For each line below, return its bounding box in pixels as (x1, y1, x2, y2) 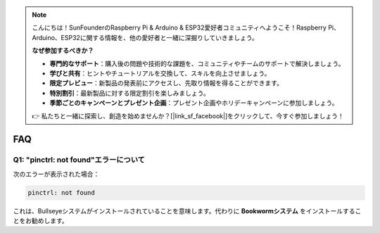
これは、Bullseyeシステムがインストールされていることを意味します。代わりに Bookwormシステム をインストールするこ (13, 206, 362, 215)
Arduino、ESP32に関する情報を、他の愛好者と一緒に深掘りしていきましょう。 (32, 33, 258, 42)
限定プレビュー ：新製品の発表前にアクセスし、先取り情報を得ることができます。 (49, 79, 283, 87)
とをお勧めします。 (13, 217, 68, 225)
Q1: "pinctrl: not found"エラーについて (13, 155, 146, 165)
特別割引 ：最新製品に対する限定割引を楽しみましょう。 (49, 89, 210, 97)
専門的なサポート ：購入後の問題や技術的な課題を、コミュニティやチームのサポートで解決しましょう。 (49, 59, 345, 68)
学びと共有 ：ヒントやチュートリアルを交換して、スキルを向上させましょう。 (49, 69, 271, 77)
